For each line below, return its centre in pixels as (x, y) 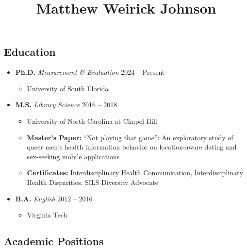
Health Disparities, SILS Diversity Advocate (92, 182)
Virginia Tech (47, 215)
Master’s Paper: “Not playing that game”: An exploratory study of (130, 137)
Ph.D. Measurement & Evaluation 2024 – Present (90, 72)
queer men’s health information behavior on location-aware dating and (132, 147)
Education (30, 52)
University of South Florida (68, 88)
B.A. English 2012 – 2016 (54, 198)
